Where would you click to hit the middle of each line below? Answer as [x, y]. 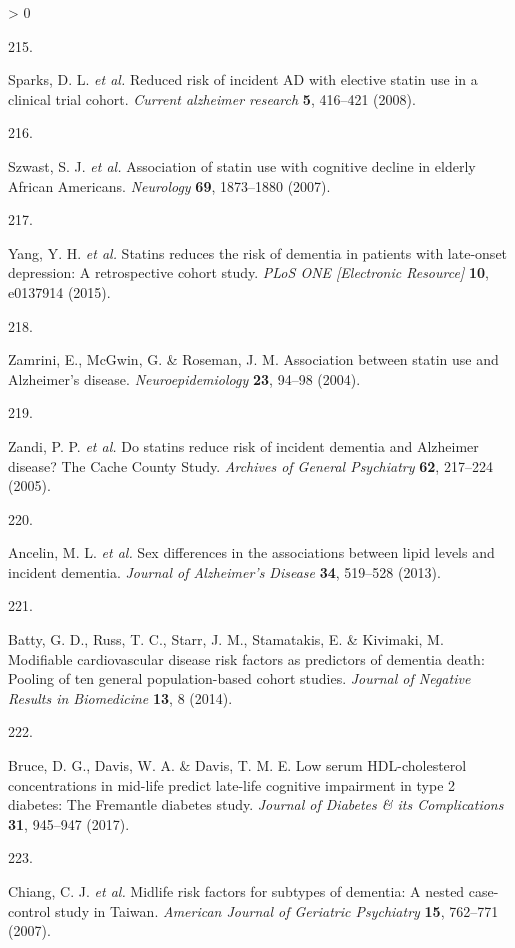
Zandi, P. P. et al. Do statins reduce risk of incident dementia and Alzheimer [243, 445]
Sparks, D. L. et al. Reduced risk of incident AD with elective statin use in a [243, 79]
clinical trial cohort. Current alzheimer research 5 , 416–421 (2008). [212, 98]
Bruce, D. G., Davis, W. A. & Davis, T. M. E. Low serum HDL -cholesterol [237, 765]
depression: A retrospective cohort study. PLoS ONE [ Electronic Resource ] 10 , [248, 272]
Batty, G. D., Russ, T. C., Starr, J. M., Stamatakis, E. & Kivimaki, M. [226, 639]
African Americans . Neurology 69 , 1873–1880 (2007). [169, 185]
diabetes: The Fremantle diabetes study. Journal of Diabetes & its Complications [256, 804]
